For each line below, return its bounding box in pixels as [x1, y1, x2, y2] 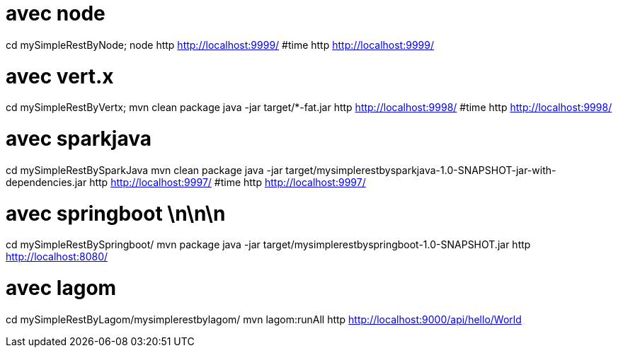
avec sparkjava [6, 127, 151, 151]
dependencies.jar [6, 175, 87, 188]
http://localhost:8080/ [6, 250, 108, 263]
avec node [6, 1, 105, 25]
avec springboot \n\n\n [6, 201, 226, 226]
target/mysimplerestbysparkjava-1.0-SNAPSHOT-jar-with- [285, 163, 556, 176]
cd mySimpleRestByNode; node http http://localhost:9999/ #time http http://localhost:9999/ [6, 38, 434, 51]
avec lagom [6, 276, 117, 300]
